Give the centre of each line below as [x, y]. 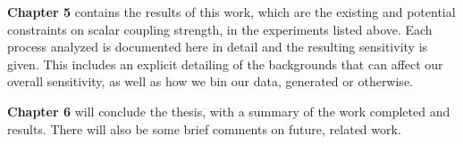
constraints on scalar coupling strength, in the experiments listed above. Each [220, 29]
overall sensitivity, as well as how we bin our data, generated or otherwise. [210, 81]
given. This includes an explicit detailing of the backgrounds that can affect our [225, 64]
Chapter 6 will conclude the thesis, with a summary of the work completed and [229, 111]
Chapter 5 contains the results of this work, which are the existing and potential [231, 12]
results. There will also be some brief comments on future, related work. [204, 128]
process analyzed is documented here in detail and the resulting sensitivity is [218, 47]
